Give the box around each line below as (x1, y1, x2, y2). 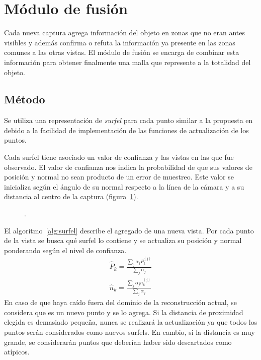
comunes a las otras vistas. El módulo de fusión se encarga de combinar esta (4, 47, 239, 57)
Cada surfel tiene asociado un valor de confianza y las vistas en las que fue (4, 152, 234, 162)
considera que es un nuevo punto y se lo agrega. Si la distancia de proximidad (4, 307, 243, 317)
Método (4, 91, 45, 107)
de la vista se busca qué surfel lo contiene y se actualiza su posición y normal (4, 235, 242, 246)
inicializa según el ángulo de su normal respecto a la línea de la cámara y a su (4, 181, 244, 192)
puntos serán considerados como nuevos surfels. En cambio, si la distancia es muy (4, 327, 255, 337)
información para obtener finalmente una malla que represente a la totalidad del (4, 56, 251, 67)
